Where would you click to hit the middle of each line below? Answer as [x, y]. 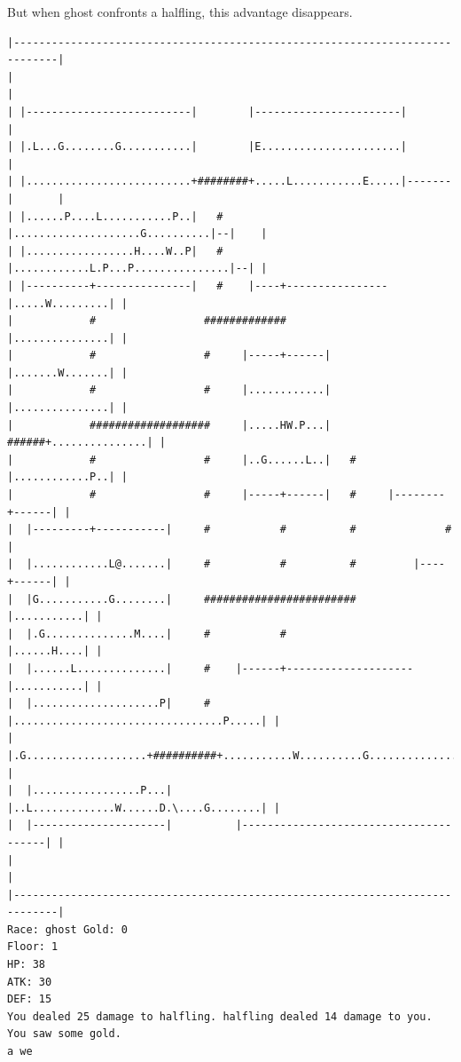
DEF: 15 [30, 999]
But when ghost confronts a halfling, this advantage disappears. [180, 12]
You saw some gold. [64, 1034]
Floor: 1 [33, 947]
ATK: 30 [30, 982]
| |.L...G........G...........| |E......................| [207, 147]
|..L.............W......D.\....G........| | [144, 808]
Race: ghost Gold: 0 [68, 929]
